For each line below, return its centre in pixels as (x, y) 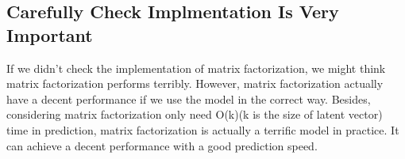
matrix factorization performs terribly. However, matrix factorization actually (195, 83)
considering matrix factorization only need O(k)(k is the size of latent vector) (195, 114)
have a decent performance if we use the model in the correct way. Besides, (189, 98)
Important (50, 34)
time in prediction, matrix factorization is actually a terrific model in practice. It (203, 129)
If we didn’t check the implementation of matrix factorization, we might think (196, 68)
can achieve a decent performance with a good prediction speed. (162, 145)
